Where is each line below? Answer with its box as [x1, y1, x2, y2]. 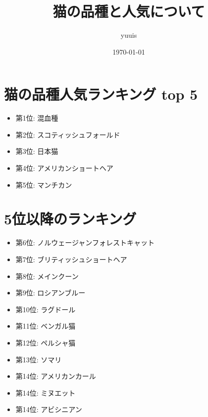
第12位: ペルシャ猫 [15, 337, 76, 347]
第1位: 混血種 [15, 113, 58, 123]
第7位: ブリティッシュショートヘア [15, 254, 127, 264]
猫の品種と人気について [52, 1, 205, 21]
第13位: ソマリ [15, 354, 62, 364]
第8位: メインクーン [15, 271, 79, 281]
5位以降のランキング [4, 208, 137, 229]
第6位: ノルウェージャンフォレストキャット [15, 237, 155, 248]
